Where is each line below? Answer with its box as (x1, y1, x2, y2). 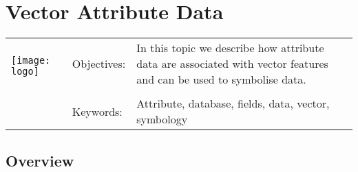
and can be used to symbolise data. (136, 71, 306, 88)
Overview (6, 149, 74, 171)
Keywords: (72, 103, 123, 119)
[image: (11, 54, 51, 66)
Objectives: (72, 56, 126, 72)
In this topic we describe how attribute (136, 40, 324, 56)
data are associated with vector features (136, 56, 328, 72)
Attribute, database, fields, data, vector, (136, 95, 330, 112)
